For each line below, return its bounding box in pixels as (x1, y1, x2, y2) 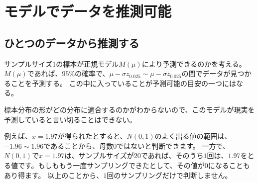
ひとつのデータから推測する (4, 35, 139, 50)
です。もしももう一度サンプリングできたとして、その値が (17, 160, 205, 170)
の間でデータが (181, 68, 231, 79)
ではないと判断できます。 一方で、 (117, 140, 230, 151)
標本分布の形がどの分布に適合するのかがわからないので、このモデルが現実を (4, 104, 255, 114)
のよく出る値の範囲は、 (154, 131, 232, 141)
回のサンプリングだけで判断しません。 (107, 170, 232, 180)
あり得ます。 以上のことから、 (4, 170, 104, 180)
